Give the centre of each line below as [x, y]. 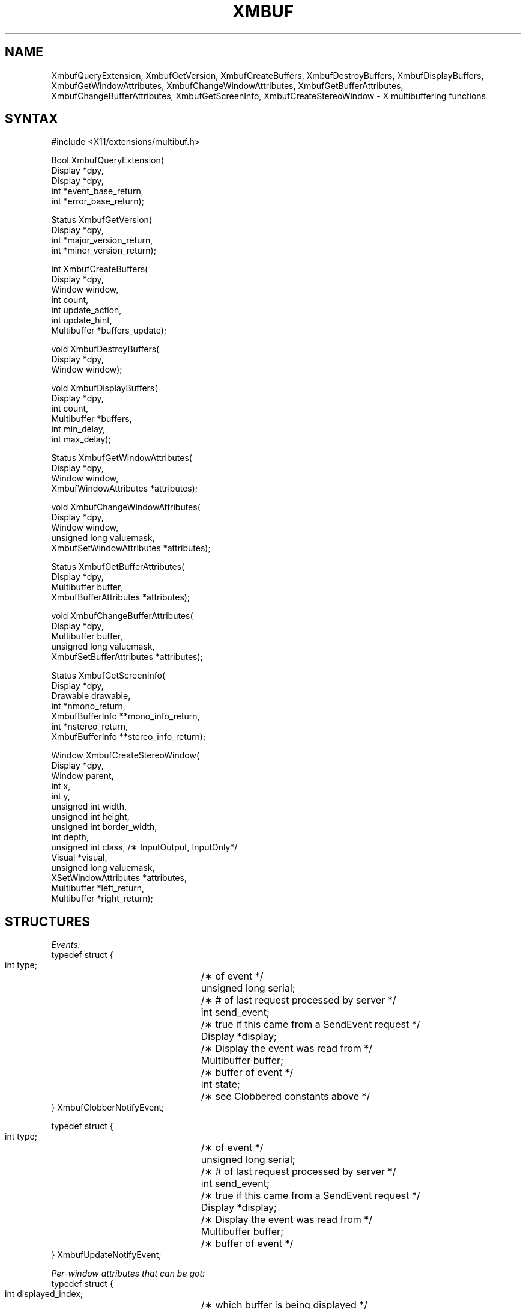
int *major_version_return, [102, 240]
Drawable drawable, [91, 696]
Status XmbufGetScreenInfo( [108, 676]
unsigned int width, [89, 807]
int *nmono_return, [88, 706]
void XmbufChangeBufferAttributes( [122, 616]
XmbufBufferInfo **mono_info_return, [125, 716]
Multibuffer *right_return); [102, 899]
